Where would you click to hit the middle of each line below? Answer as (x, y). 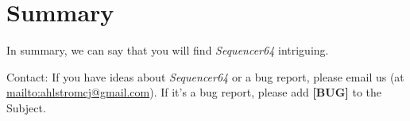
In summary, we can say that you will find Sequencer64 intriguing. (168, 50)
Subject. (26, 107)
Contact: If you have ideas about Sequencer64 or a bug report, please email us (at (205, 76)
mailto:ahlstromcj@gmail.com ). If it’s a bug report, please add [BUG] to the (194, 92)
